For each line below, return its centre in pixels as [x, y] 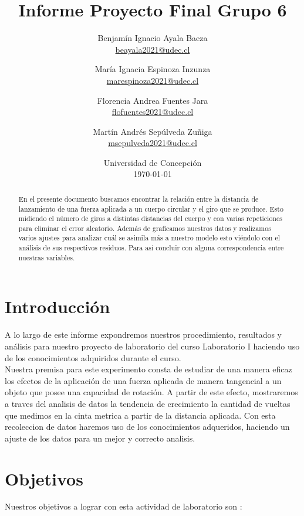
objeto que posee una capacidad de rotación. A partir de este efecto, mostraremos [151, 392]
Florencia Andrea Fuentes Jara [153, 100]
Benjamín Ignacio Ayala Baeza [153, 38]
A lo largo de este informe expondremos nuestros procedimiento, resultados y [143, 335]
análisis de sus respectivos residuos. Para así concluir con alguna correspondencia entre [151, 248]
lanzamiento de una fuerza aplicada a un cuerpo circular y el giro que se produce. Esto [151, 208]
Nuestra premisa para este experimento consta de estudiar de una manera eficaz [148, 369]
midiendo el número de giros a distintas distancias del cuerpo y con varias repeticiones [150, 218]
